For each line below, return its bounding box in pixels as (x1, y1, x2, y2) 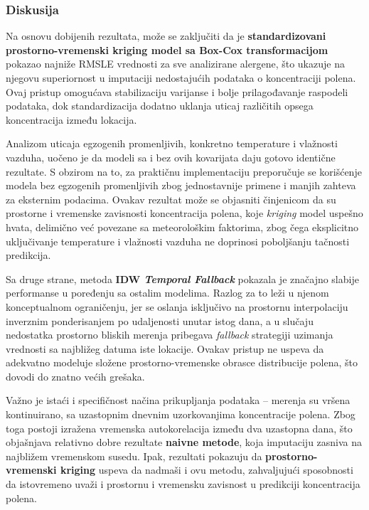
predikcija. (6, 248, 51, 262)
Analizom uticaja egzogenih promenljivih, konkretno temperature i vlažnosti (6, 136, 338, 151)
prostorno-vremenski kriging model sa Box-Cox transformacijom (6, 42, 328, 57)
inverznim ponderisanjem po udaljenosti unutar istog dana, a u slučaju (6, 313, 314, 328)
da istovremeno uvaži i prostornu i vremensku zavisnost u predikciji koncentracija (6, 477, 360, 492)
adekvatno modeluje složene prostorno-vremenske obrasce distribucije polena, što (6, 355, 358, 370)
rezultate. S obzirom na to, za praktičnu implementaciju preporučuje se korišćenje (6, 164, 362, 179)
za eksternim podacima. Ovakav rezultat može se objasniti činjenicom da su (6, 191, 336, 206)
